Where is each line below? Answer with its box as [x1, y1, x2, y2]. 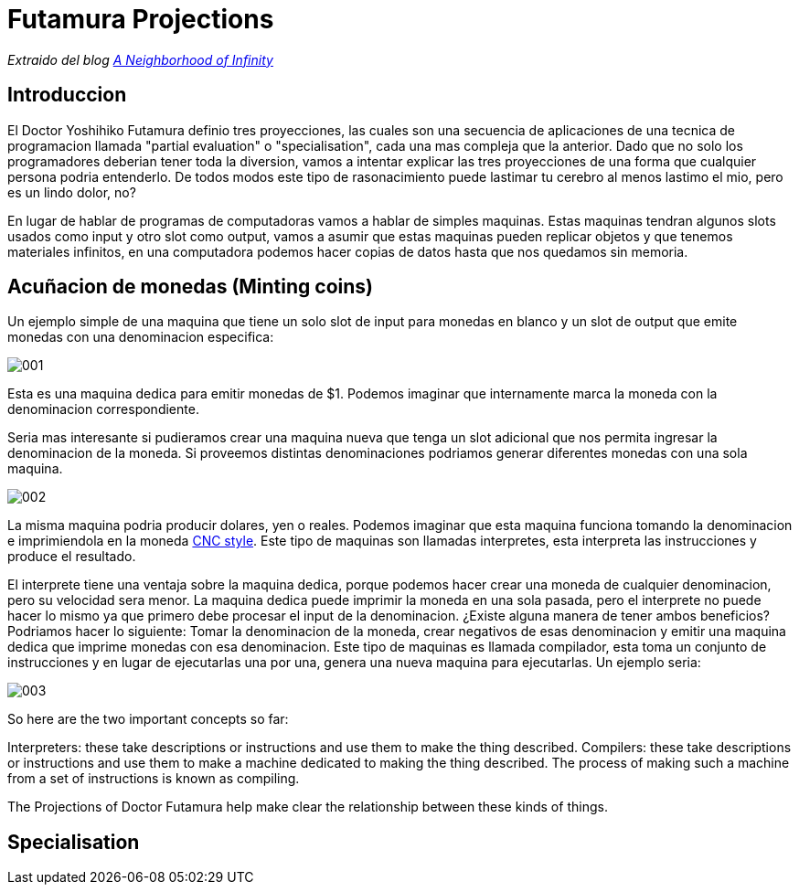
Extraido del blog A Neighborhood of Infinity [7, 51, 273, 68]
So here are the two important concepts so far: [7, 711, 289, 727]
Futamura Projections [7, 4, 274, 35]
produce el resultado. [7, 548, 136, 565]
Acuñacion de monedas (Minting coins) [7, 275, 373, 299]
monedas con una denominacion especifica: [7, 329, 274, 345]
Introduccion [7, 83, 127, 107]
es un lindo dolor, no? [7, 184, 136, 200]
